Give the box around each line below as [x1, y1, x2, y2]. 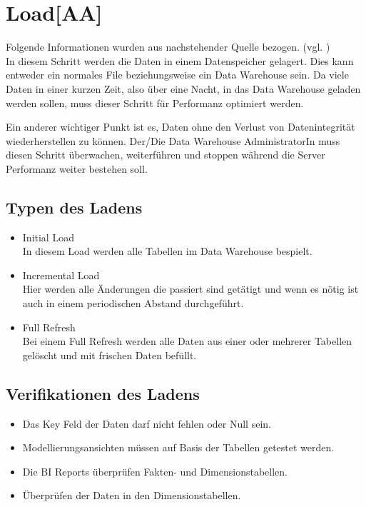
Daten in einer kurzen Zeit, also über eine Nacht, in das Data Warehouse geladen [6, 81, 361, 96]
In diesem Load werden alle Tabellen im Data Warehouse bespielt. [22, 244, 312, 258]
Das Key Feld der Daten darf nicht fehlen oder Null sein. [22, 416, 271, 431]
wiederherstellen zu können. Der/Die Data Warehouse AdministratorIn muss [6, 133, 340, 148]
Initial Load [22, 229, 74, 244]
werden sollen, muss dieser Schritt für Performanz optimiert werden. [6, 95, 304, 110]
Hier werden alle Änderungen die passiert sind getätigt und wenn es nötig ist [22, 281, 359, 296]
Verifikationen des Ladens [6, 382, 200, 404]
